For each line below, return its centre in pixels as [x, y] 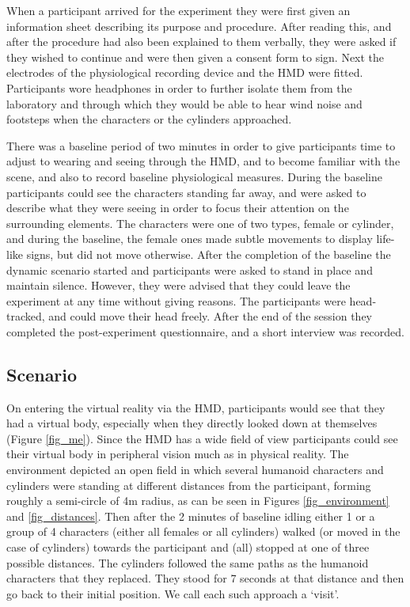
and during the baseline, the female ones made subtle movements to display [190, 239]
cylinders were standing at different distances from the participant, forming [189, 485]
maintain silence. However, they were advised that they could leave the [178, 285]
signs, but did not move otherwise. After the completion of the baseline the [209, 254]
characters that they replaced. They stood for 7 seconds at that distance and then [205, 578]
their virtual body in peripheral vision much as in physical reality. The [178, 454]
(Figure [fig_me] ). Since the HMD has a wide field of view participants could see [202, 438]
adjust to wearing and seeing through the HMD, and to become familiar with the [203, 161]
